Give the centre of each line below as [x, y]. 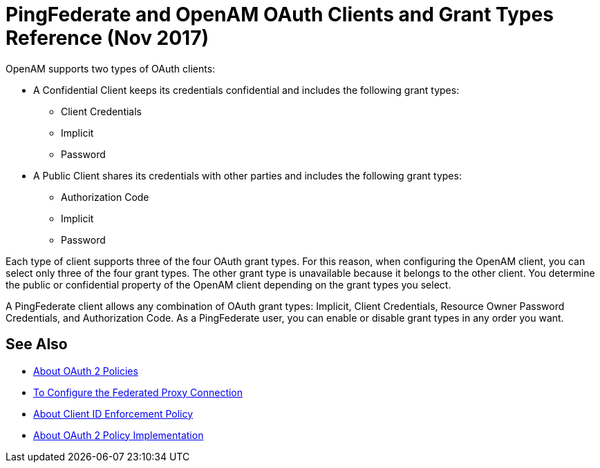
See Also [37, 344]
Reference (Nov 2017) [107, 38]
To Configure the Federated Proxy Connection [138, 392]
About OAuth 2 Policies [86, 371]
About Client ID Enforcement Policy [113, 413]
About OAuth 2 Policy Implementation [119, 435]
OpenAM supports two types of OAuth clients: [111, 68]
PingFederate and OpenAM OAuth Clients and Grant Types [280, 14]
